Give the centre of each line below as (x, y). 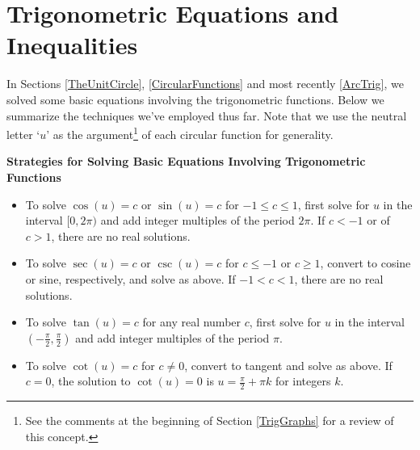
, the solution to (91, 381)
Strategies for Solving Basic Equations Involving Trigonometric (186, 161)
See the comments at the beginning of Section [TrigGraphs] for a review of (210, 421)
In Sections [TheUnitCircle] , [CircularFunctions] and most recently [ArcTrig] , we (205, 84)
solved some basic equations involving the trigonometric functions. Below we (195, 99)
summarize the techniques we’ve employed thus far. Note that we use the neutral (207, 115)
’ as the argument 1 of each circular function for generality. (190, 133)
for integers (303, 381)
